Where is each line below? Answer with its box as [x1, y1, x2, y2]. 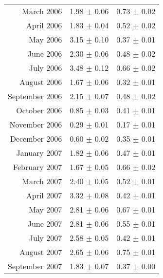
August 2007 [19, 246, 62, 257]
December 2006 [10, 133, 62, 144]
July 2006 [29, 62, 62, 73]
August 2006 [19, 76, 62, 87]
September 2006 [8, 90, 62, 102]
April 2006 [26, 20, 62, 31]
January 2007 [16, 147, 62, 158]
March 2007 [22, 175, 62, 187]
